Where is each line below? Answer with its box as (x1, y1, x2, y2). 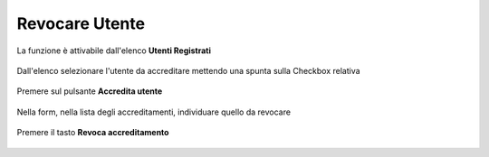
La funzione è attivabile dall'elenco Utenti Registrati (16, 45, 212, 56)
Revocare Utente (16, 14, 145, 33)
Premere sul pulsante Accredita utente (16, 86, 163, 97)
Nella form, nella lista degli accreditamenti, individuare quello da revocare (16, 106, 292, 117)
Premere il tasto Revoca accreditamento (16, 127, 169, 138)
